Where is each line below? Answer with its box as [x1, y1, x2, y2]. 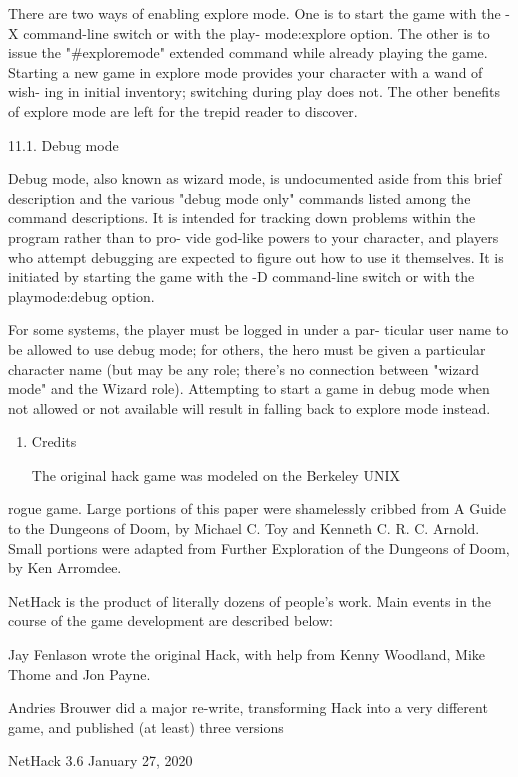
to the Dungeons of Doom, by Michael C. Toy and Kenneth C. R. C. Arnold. [8, 518, 480, 539]
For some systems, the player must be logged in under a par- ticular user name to [8, 319, 509, 340]
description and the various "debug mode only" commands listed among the [8, 187, 471, 208]
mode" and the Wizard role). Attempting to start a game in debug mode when [8, 378, 490, 399]
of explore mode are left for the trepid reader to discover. [8, 100, 358, 121]
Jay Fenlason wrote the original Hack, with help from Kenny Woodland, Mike [8, 644, 486, 665]
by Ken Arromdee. [8, 557, 122, 578]
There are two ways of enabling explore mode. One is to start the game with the [8, 3, 501, 23]
